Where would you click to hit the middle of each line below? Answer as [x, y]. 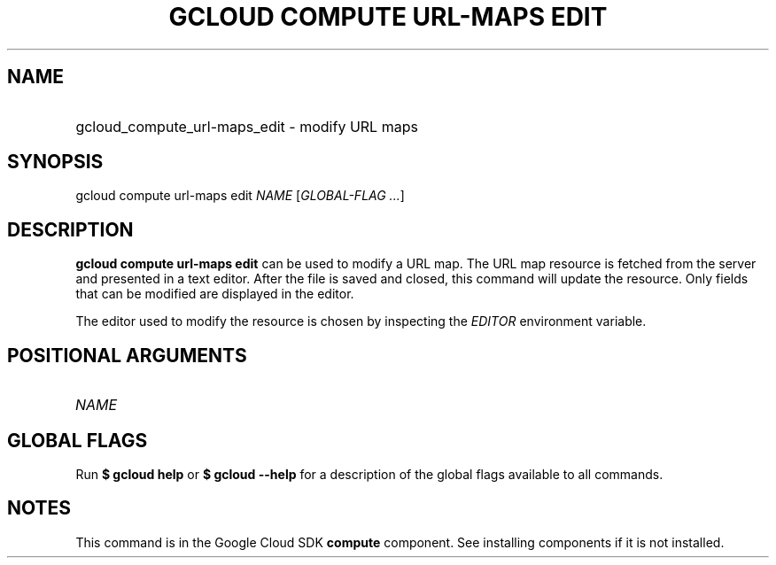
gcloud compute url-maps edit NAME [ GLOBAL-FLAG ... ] [240, 196]
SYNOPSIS [55, 162]
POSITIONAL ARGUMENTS [127, 355]
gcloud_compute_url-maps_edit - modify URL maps [247, 126]
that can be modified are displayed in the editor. [215, 294]
